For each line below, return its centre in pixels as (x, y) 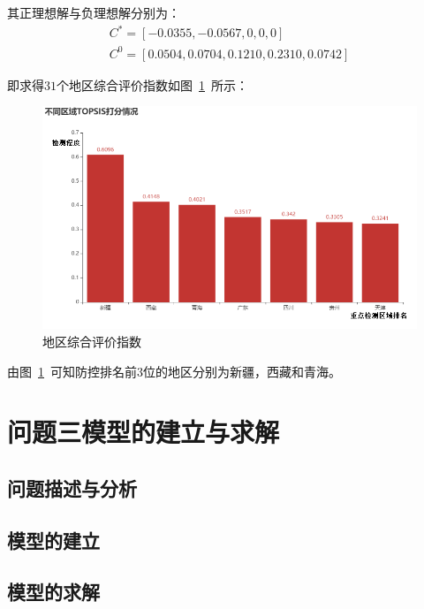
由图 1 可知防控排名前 (72, 371)
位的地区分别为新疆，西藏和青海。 (242, 371)
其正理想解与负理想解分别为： (94, 12)
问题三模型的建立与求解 (144, 432)
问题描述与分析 (72, 487)
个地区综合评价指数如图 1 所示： (152, 84)
